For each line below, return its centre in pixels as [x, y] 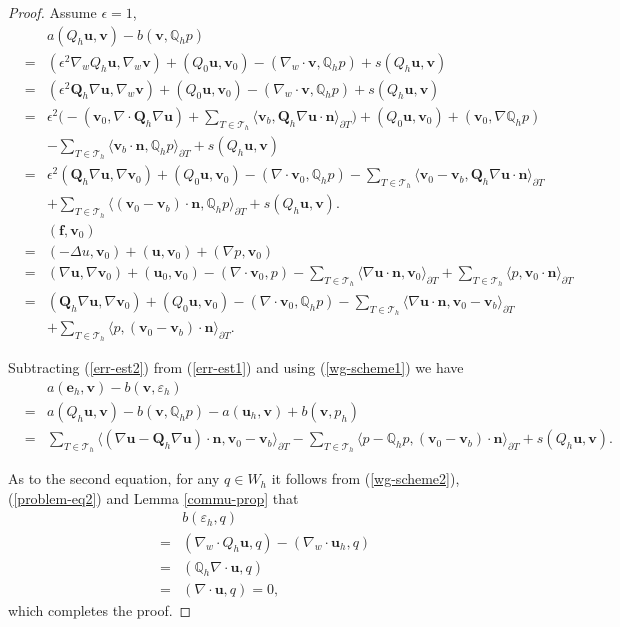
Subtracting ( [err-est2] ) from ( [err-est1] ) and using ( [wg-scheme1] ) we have [236, 367]
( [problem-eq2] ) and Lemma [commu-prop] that [153, 497]
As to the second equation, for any [114, 478]
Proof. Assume [52, 12]
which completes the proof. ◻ [100, 609]
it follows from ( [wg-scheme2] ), [365, 478]
